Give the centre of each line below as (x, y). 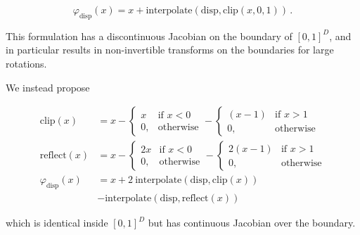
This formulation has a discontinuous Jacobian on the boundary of (149, 36)
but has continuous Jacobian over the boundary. (252, 223)
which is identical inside (57, 223)
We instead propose (48, 87)
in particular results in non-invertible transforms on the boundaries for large (170, 50)
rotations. (26, 63)
